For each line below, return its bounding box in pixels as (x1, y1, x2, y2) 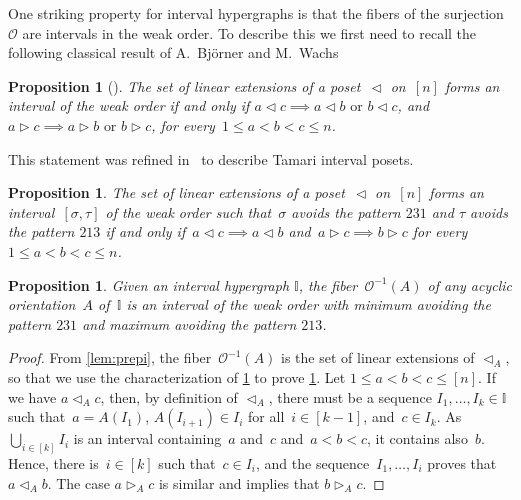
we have (8, 386, 57, 407)
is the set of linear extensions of (281, 347, 475, 368)
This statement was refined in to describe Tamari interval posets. (8, 148, 414, 169)
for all (248, 406, 285, 427)
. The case (47, 472, 110, 493)
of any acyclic (427, 274, 512, 295)
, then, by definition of (100, 386, 238, 407)
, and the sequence (256, 452, 370, 473)
